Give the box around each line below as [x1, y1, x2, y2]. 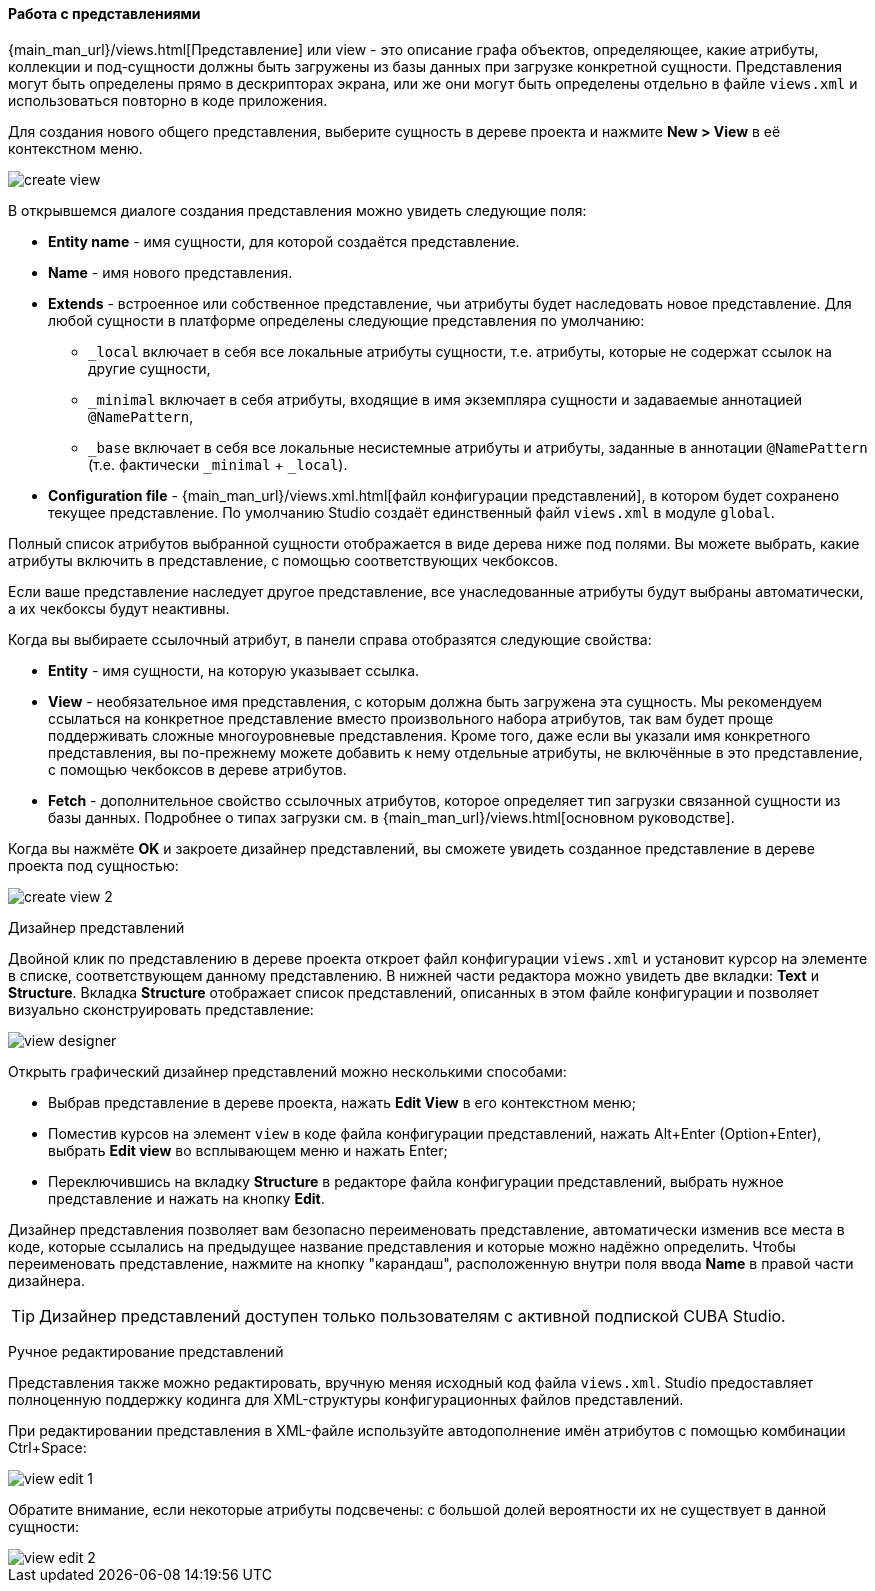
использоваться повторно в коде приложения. [8, 91, 328, 109]
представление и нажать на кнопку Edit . [48, 1189, 325, 1207]
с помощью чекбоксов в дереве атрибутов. [48, 760, 347, 778]
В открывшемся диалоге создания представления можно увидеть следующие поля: [8, 201, 587, 219]
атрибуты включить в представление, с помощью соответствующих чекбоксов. [8, 551, 559, 569]
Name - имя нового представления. [48, 263, 293, 281]
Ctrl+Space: [8, 1438, 87, 1456]
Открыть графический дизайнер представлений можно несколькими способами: [8, 1062, 567, 1080]
